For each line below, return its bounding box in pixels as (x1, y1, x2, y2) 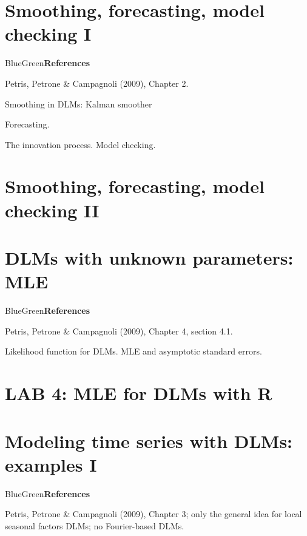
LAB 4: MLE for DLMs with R (5, 381, 272, 405)
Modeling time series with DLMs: (5, 428, 293, 453)
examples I (5, 452, 97, 477)
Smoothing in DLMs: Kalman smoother (5, 97, 152, 110)
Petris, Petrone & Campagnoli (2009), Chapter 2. (5, 76, 189, 89)
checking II (5, 197, 100, 222)
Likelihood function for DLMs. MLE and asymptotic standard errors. (5, 345, 262, 358)
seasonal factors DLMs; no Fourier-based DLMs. (5, 519, 184, 532)
